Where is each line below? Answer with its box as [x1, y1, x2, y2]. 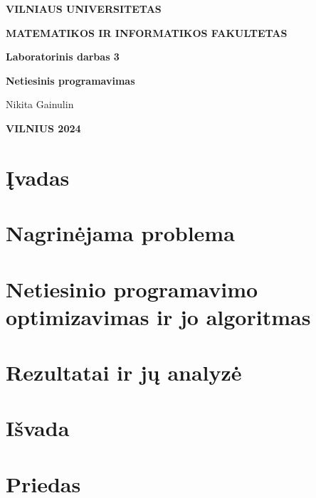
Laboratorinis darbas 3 [6, 49, 120, 64]
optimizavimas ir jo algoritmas [6, 302, 311, 331]
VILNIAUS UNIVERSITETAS [6, 1, 162, 16]
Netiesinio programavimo [6, 274, 258, 303]
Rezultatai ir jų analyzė [6, 358, 242, 387]
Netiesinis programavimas [6, 73, 135, 88]
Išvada [6, 413, 70, 443]
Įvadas [6, 162, 70, 191]
